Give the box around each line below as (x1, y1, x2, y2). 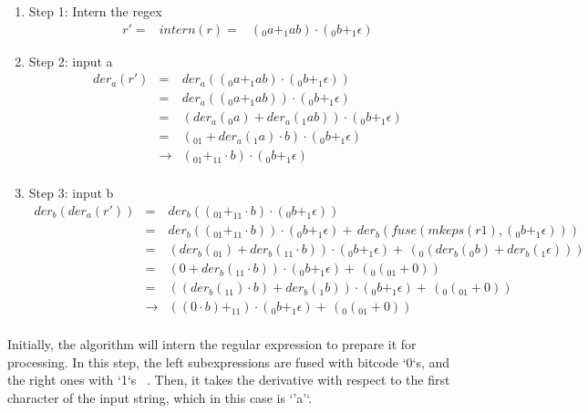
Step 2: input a (28, 51, 113, 70)
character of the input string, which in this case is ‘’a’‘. (7, 388, 313, 407)
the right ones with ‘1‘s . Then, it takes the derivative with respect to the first (7, 370, 450, 389)
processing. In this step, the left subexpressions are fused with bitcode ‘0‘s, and (7, 352, 450, 371)
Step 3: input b (28, 183, 114, 202)
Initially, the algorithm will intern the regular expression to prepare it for (7, 335, 417, 354)
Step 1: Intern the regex (28, 2, 162, 20)
